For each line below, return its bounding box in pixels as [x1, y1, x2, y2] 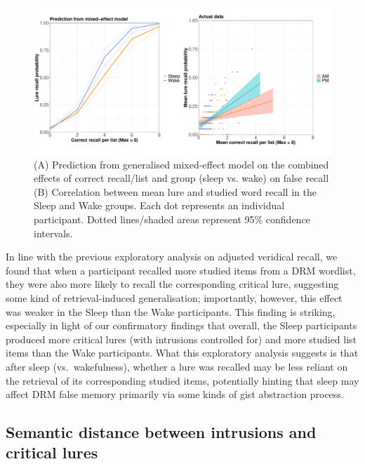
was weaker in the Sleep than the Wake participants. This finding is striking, [6, 304, 336, 319]
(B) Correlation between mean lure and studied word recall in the [34, 184, 317, 199]
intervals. [34, 225, 73, 240]
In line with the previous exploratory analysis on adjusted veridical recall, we [6, 249, 338, 264]
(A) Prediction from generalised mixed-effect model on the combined [34, 157, 329, 171]
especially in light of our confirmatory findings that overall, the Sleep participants [6, 318, 357, 333]
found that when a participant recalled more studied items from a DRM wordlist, [6, 263, 356, 277]
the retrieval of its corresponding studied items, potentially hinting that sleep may [6, 373, 359, 387]
